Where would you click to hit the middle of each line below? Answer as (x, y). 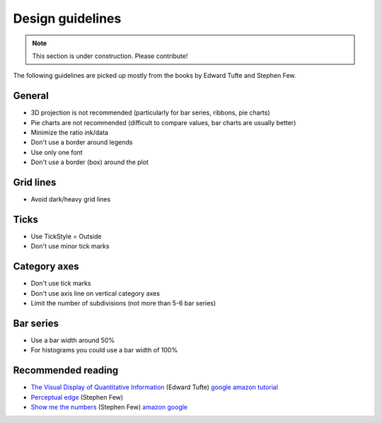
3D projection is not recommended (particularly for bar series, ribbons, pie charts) (150, 112)
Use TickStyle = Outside (66, 236)
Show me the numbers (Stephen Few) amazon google (109, 407)
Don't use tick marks (61, 284)
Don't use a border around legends (82, 142)
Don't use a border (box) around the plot (89, 162)
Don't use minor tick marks (70, 246)
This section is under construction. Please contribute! (110, 56)
